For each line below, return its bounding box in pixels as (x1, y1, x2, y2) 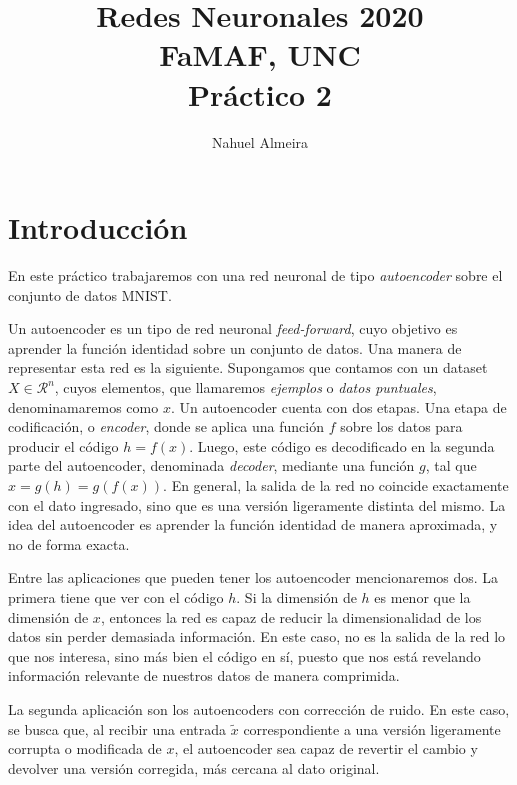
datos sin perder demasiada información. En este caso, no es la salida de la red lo (8, 626, 506, 647)
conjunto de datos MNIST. (8, 284, 172, 305)
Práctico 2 (188, 73, 332, 114)
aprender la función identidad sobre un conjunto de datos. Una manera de (8, 337, 462, 358)
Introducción (8, 207, 188, 248)
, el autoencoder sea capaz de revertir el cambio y (174, 738, 478, 759)
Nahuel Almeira (211, 131, 309, 152)
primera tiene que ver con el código (8, 586, 224, 607)
